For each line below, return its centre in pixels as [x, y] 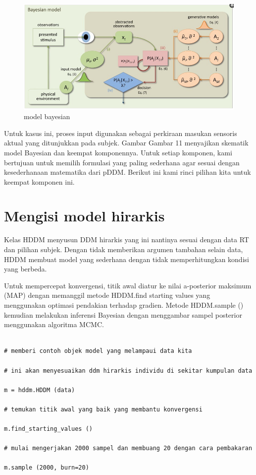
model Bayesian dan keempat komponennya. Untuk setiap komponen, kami [118, 152]
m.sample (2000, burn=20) [47, 468]
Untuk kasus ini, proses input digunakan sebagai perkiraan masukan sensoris [121, 133]
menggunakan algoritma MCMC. [54, 324]
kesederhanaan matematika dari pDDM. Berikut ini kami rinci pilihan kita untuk [128, 172]
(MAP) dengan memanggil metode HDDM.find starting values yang [107, 295]
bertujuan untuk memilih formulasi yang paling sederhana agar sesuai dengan [122, 162]
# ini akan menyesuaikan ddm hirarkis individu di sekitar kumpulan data [128, 371]
